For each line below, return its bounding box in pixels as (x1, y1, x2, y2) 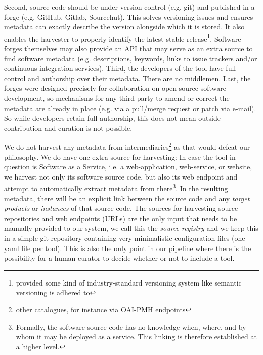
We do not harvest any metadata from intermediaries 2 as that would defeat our (4, 140, 250, 152)
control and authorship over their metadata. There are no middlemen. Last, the (4, 73, 251, 83)
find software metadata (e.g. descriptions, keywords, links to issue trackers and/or (4, 53, 257, 63)
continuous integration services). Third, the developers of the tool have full (4, 63, 236, 74)
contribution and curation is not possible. (4, 122, 133, 133)
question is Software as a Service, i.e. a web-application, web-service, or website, (4, 161, 252, 172)
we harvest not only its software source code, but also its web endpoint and (4, 171, 238, 182)
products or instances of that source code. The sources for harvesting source (4, 203, 238, 214)
